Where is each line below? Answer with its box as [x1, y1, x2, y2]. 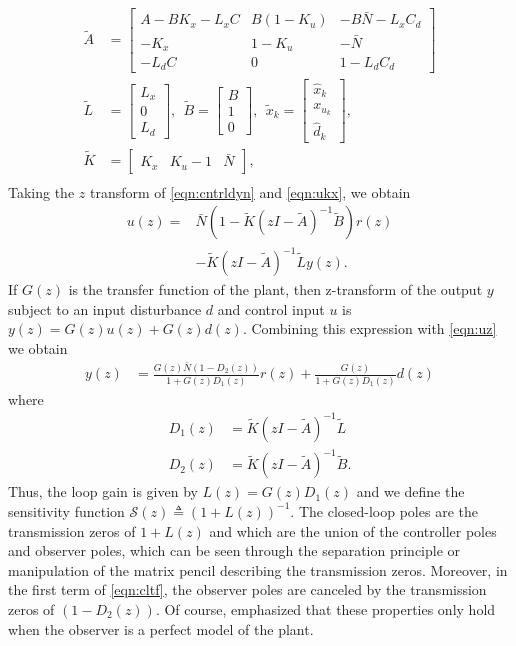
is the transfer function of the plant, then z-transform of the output [68, 279, 483, 300]
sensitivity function [8, 500, 125, 521]
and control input [217, 298, 325, 319]
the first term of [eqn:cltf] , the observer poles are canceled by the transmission [8, 579, 487, 600]
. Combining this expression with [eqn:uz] [242, 318, 497, 339]
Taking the [8, 181, 75, 202]
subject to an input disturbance [8, 298, 202, 319]
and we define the [356, 481, 465, 502]
